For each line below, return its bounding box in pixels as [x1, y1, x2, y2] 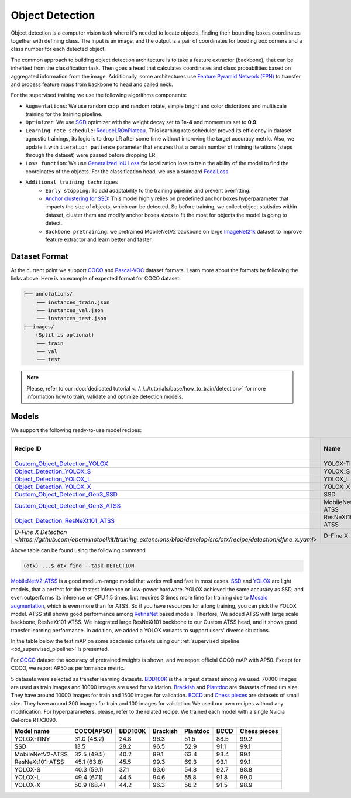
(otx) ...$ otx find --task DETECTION [23, 563, 135, 569]
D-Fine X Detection [14, 528, 67, 536]
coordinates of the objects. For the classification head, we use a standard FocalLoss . [25, 167, 230, 175]
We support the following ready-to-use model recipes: [11, 427, 142, 433]
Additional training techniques [25, 179, 118, 186]
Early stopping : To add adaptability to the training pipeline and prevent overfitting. [45, 187, 251, 194]
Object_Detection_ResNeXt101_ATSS [14, 517, 115, 525]
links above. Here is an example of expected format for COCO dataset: [11, 275, 181, 282]
